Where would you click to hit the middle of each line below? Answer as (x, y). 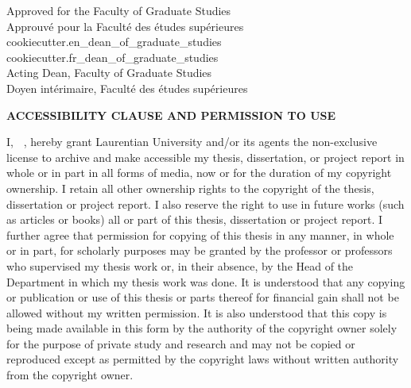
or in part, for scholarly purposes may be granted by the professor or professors (200, 250)
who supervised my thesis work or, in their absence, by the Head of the (180, 265)
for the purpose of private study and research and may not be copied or (181, 343)
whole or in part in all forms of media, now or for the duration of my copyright (199, 173)
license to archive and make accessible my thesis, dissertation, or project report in (205, 157)
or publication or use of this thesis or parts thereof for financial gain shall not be (203, 297)
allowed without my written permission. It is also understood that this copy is (197, 312)
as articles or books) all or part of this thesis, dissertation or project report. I (195, 219)
